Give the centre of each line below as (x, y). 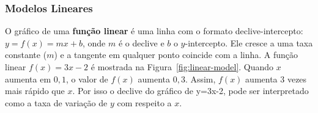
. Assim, (200, 78)
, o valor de (87, 78)
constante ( (26, 55)
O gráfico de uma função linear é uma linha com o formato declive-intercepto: (154, 31)
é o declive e (141, 42)
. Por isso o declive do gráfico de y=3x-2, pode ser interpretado (190, 91)
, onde (94, 42)
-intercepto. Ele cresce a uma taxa (249, 42)
